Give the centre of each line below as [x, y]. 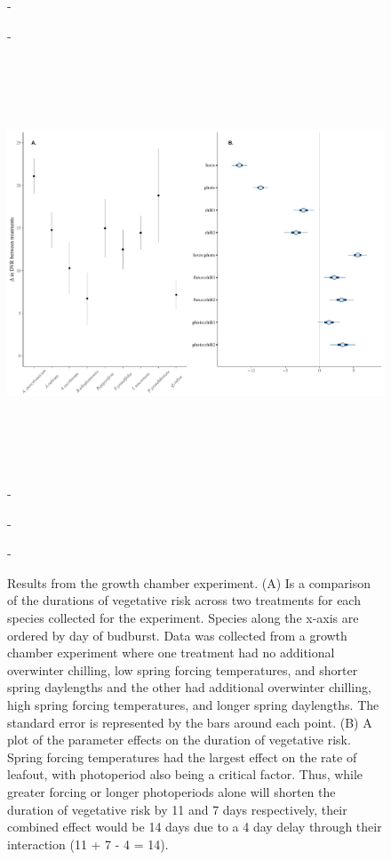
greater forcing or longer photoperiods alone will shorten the [172, 792]
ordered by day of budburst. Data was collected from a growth [177, 635]
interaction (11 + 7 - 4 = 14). [88, 844]
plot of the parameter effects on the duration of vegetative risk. [179, 740]
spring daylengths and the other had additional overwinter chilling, [189, 687]
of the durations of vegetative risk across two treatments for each [184, 600]
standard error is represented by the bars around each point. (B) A [190, 722]
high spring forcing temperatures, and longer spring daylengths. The [193, 705]
